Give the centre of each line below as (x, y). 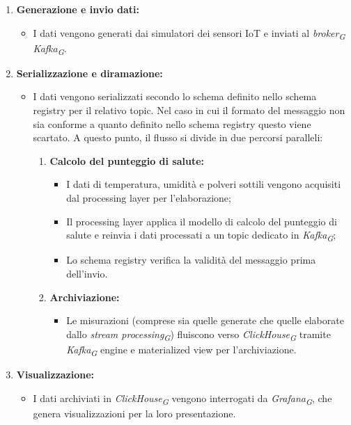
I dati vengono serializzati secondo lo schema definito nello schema (175, 96)
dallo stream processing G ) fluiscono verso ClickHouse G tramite (198, 335)
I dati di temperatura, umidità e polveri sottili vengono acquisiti (204, 184)
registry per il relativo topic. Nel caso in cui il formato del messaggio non (189, 110)
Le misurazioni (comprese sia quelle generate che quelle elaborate (205, 320)
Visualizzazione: (55, 374)
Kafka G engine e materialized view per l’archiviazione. (181, 350)
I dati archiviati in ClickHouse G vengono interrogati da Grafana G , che (182, 399)
